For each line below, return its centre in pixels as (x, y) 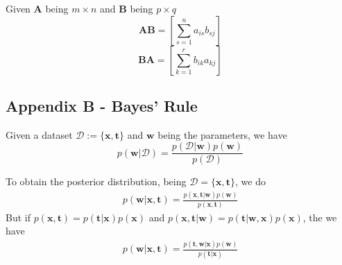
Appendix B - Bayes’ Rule (102, 105)
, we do (250, 181)
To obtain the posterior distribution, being (96, 181)
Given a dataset (39, 134)
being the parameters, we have (222, 134)
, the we (320, 217)
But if (18, 217)
